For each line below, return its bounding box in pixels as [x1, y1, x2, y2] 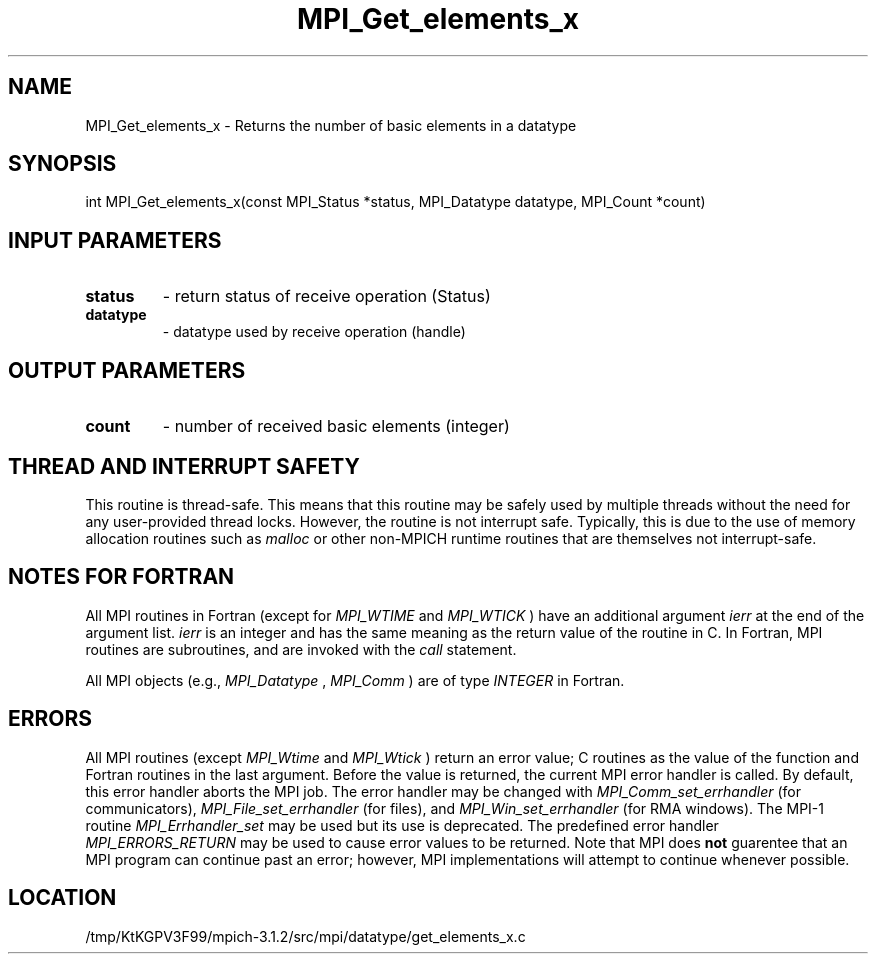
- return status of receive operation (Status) [162, 286, 491, 307]
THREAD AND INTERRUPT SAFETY [8, 453, 360, 479]
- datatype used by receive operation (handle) [162, 323, 466, 341]
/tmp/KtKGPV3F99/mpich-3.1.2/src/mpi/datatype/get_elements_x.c [85, 927, 526, 945]
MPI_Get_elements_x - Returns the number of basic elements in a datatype [85, 116, 577, 134]
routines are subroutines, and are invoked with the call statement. [85, 640, 517, 658]
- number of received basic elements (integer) [162, 416, 510, 437]
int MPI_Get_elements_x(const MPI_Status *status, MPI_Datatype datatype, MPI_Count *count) [85, 193, 706, 211]
